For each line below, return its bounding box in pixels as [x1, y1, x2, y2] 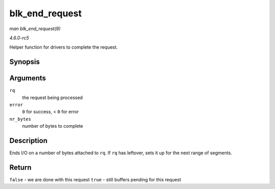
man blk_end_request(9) [9, 26, 61, 32]
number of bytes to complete [22, 123, 84, 129]
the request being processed [22, 94, 83, 101]
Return [9, 163, 32, 172]
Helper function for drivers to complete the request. [9, 44, 118, 51]
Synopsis [9, 58, 40, 66]
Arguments [9, 74, 46, 83]
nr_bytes [9, 116, 32, 122]
